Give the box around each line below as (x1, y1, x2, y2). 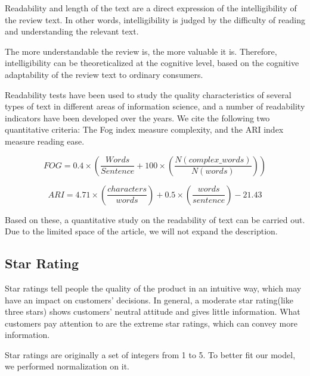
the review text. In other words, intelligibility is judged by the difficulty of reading (5, 13, 305, 26)
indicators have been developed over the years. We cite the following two (5, 111, 270, 124)
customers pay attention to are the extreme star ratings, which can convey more (5, 317, 297, 329)
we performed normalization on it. (5, 360, 129, 372)
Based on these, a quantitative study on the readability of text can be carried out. (5, 213, 305, 225)
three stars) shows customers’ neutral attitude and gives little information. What (5, 305, 300, 318)
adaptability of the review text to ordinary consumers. (5, 68, 203, 80)
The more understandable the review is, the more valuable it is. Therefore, (5, 45, 277, 57)
